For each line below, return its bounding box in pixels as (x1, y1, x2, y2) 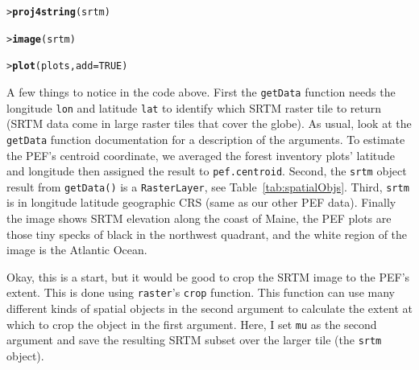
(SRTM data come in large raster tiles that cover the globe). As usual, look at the (6, 115, 412, 132)
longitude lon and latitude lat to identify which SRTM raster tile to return (6, 99, 382, 116)
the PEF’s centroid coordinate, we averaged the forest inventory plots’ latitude (6, 146, 396, 163)
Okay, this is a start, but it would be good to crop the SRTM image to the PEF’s (6, 268, 410, 285)
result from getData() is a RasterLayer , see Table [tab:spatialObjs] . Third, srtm (6, 178, 409, 195)
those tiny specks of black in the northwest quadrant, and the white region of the (6, 225, 408, 242)
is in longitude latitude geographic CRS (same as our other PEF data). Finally (6, 194, 396, 211)
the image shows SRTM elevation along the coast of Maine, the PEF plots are (6, 210, 392, 227)
